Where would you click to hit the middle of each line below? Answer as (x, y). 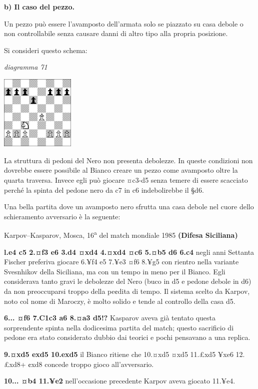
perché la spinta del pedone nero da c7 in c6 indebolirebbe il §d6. (104, 189)
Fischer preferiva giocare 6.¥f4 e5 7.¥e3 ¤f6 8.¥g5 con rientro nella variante (121, 262)
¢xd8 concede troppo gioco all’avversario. (91, 364)
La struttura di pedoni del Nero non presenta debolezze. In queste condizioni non (128, 160)
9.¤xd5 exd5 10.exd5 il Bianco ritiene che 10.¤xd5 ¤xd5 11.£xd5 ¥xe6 (119, 354)
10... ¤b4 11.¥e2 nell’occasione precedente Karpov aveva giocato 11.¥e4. (120, 381)
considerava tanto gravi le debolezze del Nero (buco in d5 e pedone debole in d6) (128, 281)
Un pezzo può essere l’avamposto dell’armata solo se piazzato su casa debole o (124, 23)
